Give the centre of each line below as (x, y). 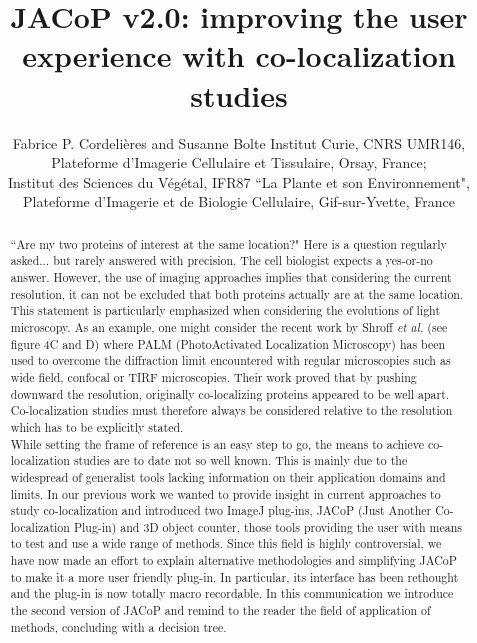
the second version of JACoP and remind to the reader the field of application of (220, 610)
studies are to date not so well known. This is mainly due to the (240, 460)
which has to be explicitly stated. (97, 426)
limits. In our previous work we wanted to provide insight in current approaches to (225, 493)
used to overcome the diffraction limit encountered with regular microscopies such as (230, 360)
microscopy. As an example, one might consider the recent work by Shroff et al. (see (229, 326)
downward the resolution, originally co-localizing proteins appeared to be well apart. (230, 393)
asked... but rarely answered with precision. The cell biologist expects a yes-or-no (221, 260)
